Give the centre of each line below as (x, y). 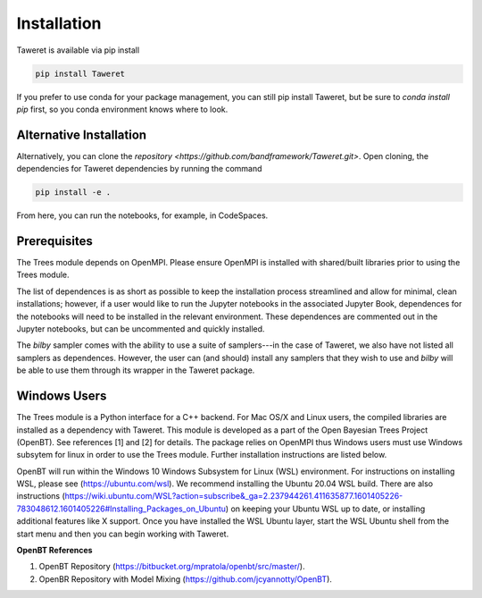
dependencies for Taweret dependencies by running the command (139, 169)
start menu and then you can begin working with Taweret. (123, 534)
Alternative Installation (82, 135)
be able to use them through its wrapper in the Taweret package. (136, 370)
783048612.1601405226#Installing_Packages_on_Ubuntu (121, 509)
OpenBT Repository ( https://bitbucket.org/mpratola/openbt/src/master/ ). (172, 567)
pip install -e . (73, 193)
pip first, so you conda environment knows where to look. (122, 109)
